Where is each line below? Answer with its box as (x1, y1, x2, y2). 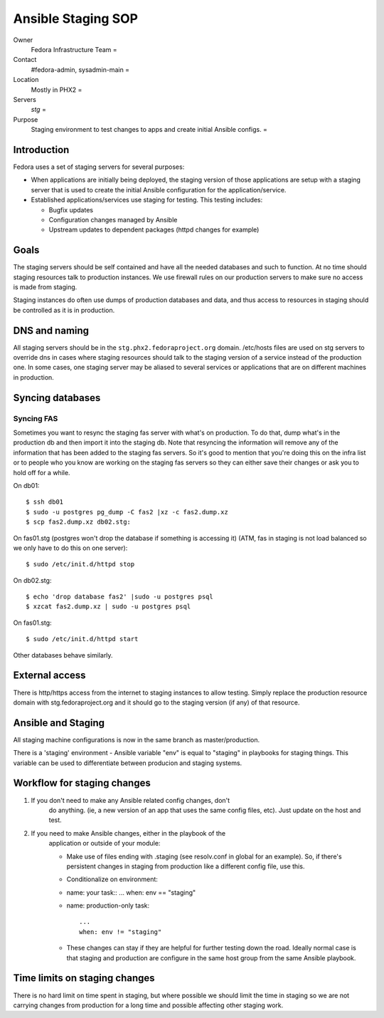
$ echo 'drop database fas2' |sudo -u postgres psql (26, 593, 213, 601)
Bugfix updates (48, 205, 94, 214)
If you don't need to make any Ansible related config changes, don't (31, 796, 230, 804)
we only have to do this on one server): (13, 544, 128, 552)
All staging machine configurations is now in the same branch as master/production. (13, 735, 260, 744)
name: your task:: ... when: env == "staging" (66, 888, 196, 897)
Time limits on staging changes (13, 972, 156, 985)
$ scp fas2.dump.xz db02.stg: (26, 518, 132, 526)
